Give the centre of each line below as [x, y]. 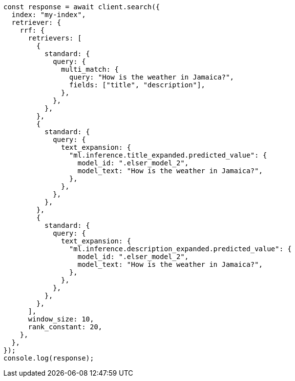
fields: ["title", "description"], [137, 85]
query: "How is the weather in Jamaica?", [152, 77]
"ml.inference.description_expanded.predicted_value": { [180, 249]
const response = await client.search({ [82, 7]
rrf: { [32, 30]
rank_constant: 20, [65, 327]
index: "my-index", [49, 15]
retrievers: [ [55, 38]
